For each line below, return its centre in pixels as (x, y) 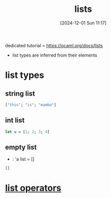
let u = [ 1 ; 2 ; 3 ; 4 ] (28, 132)
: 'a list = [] (23, 159)
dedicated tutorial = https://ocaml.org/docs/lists (54, 45)
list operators (33, 188)
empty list (21, 147)
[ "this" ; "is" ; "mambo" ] (31, 105)
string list (20, 94)
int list (15, 120)
